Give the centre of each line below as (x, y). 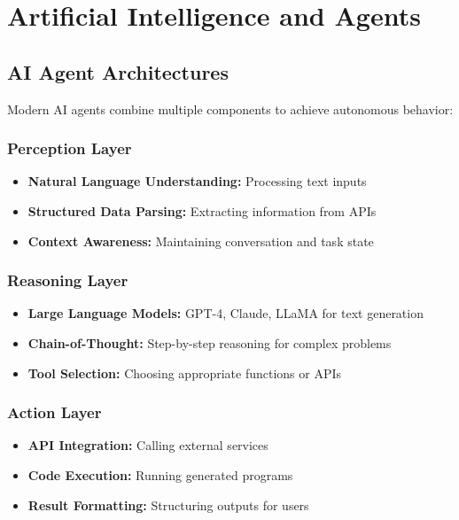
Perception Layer (70, 148)
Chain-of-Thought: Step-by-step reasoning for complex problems (210, 342)
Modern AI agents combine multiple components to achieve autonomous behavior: (230, 109)
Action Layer (54, 412)
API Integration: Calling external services (148, 445)
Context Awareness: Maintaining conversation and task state (201, 241)
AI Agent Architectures (118, 71)
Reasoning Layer (68, 280)
